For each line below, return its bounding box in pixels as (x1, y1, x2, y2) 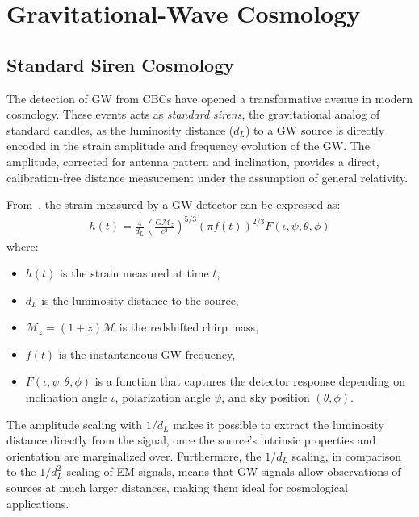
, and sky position (221, 389, 310, 406)
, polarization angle (115, 389, 211, 406)
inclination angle (25, 389, 107, 406)
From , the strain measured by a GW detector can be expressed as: (6, 196, 341, 213)
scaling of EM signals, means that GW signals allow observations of (66, 463, 401, 480)
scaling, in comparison (291, 447, 402, 464)
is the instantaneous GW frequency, (58, 345, 236, 362)
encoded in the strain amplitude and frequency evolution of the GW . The (6, 137, 370, 154)
